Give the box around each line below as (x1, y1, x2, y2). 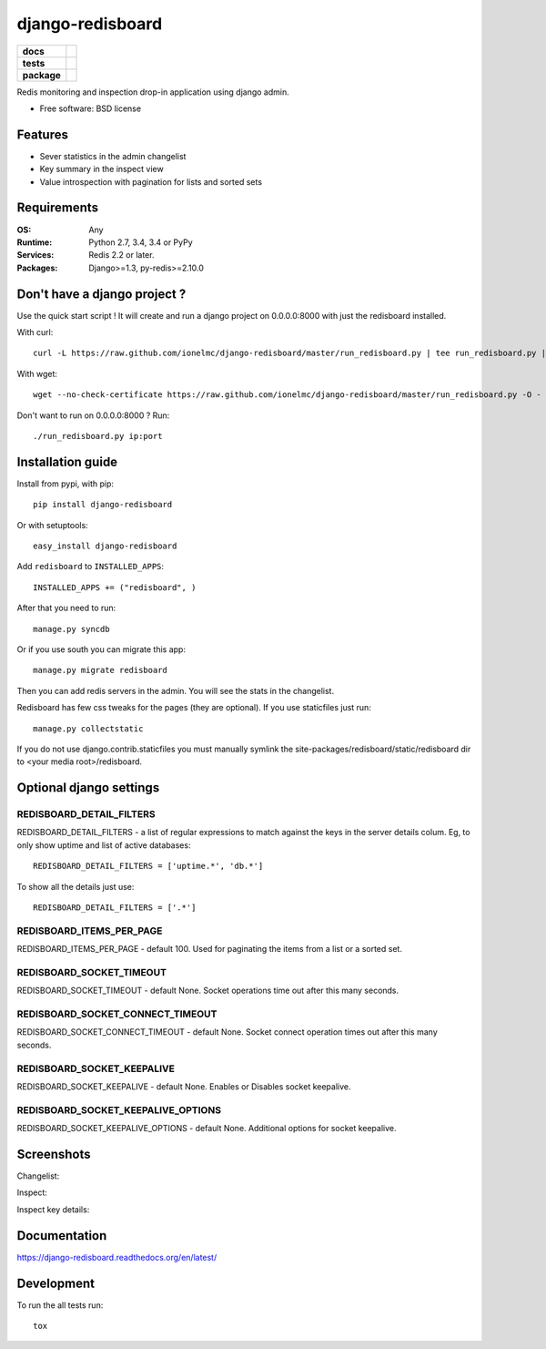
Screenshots (16, 1146, 91, 1161)
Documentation (16, 1228, 107, 1243)
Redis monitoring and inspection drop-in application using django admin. (16, 87, 290, 97)
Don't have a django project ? (16, 286, 187, 301)
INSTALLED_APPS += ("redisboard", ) (33, 582, 197, 592)
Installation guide (16, 454, 118, 469)
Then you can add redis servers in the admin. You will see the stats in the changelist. (16, 685, 335, 696)
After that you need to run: (16, 602, 116, 614)
